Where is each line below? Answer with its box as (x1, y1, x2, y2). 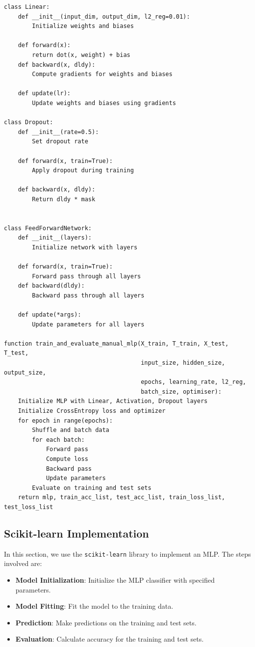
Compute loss (46, 455, 88, 462)
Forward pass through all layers (32, 272, 141, 280)
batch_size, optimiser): (141, 388, 222, 395)
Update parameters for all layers (32, 321, 145, 328)
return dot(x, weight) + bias (32, 51, 130, 58)
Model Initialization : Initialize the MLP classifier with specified (15, 574, 215, 585)
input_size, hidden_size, (141, 359, 226, 366)
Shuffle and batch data (32, 427, 109, 434)
